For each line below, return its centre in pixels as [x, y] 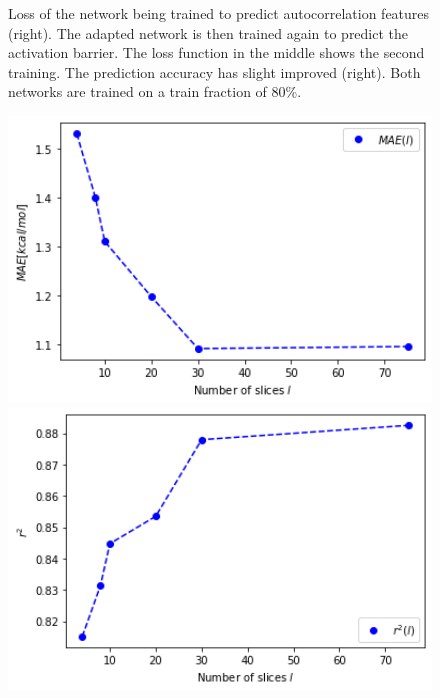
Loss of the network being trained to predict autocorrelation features [219, 13]
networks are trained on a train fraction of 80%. [155, 91]
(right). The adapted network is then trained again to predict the [208, 32]
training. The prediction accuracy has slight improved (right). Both [214, 71]
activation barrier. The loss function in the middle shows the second [216, 52]
